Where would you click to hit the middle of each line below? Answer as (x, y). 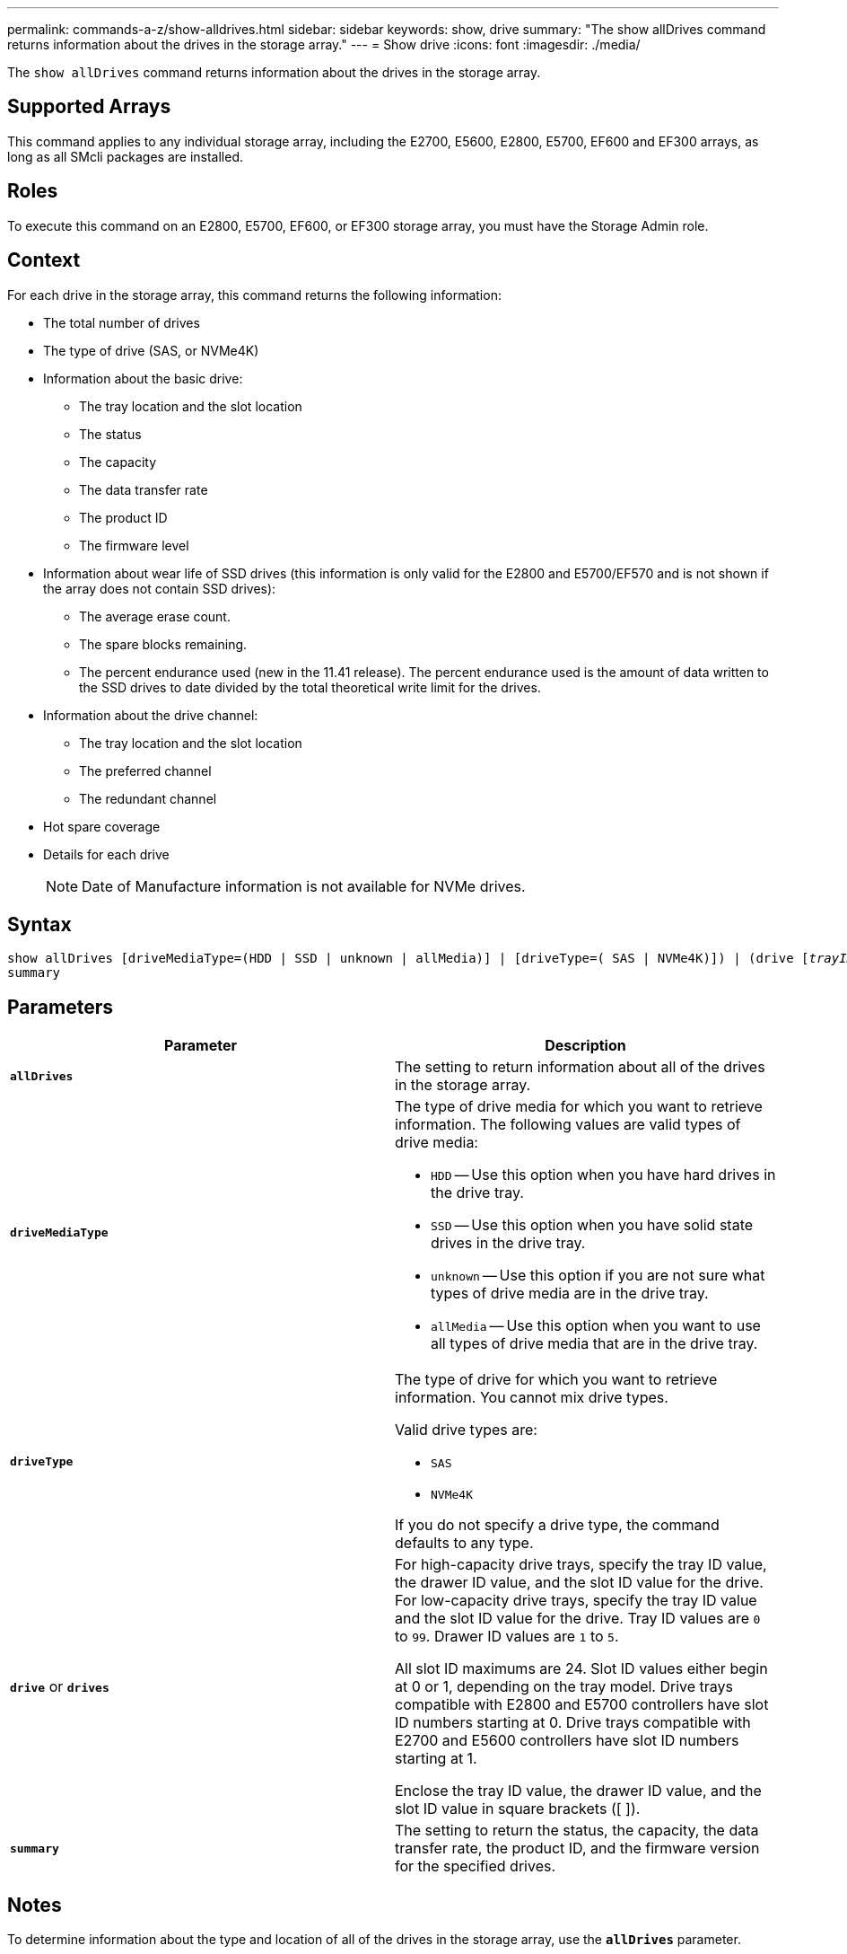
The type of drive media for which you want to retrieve (579, 1107)
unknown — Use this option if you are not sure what (598, 1276)
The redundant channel (148, 798)
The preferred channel (145, 770)
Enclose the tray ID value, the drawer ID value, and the (578, 1791)
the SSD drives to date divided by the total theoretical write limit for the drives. (310, 687)
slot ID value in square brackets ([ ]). (518, 1809)
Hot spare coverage (102, 826)
